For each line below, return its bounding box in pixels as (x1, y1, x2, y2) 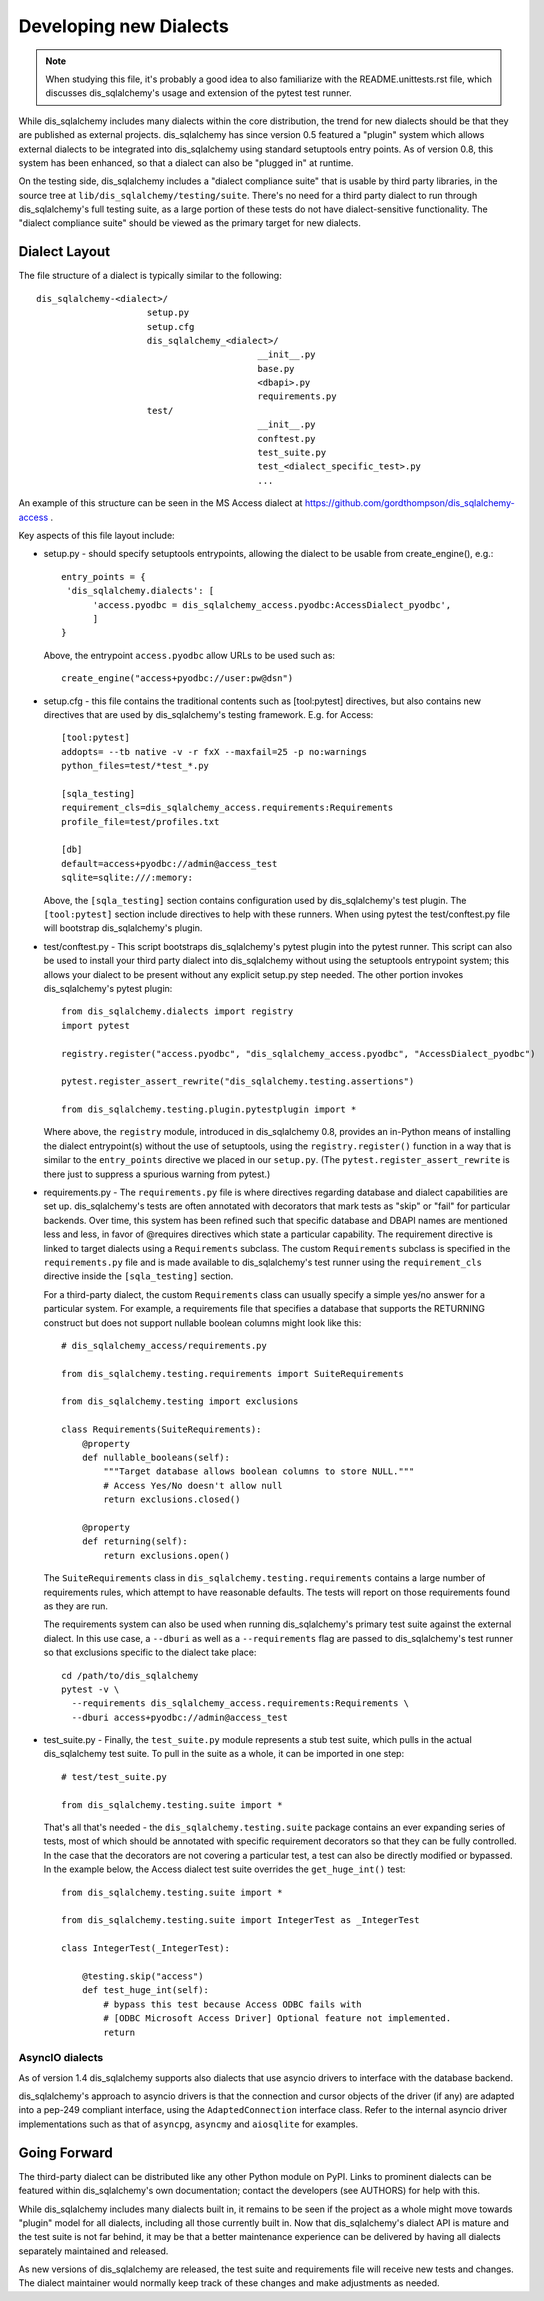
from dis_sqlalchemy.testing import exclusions (61, 1396, 299, 1407)
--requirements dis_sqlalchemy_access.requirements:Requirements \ (71, 1698, 410, 1709)
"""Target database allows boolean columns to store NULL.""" (103, 1466, 415, 1477)
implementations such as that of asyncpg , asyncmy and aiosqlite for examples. (18, 2118, 359, 2130)
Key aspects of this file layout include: (18, 530, 175, 541)
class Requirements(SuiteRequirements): (61, 1424, 262, 1435)
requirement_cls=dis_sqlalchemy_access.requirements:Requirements (61, 802, 394, 814)
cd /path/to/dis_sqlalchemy (61, 1670, 199, 1681)
